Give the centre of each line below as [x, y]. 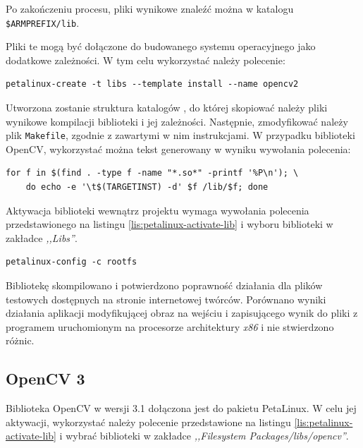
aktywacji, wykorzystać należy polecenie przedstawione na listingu [148, 422]
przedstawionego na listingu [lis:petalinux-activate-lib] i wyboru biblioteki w [170, 224]
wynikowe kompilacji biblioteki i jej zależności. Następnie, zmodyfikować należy [177, 121]
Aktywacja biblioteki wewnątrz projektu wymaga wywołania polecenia [158, 210]
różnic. [20, 340]
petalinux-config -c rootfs [72, 262]
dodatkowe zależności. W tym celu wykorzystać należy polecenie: [146, 60]
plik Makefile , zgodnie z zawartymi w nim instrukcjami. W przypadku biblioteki [180, 135]
